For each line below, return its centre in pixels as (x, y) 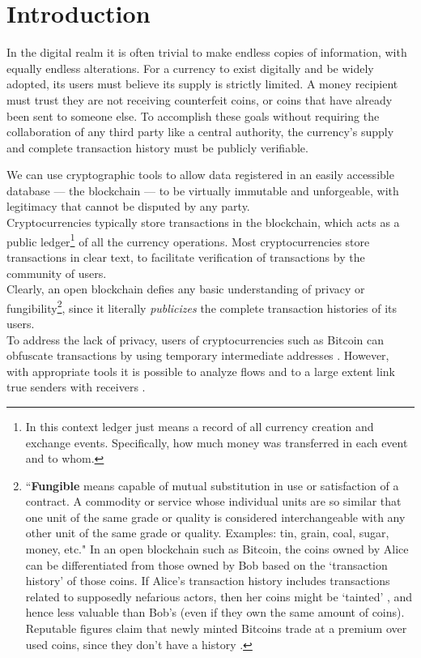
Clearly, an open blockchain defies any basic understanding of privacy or (186, 289)
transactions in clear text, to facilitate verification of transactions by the (186, 256)
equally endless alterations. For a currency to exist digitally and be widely (190, 68)
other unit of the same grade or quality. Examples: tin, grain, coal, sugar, (207, 533)
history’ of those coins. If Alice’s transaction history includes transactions (208, 581)
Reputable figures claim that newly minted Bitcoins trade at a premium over (216, 628)
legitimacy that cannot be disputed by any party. (128, 206)
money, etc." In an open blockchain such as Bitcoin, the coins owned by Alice (217, 549)
